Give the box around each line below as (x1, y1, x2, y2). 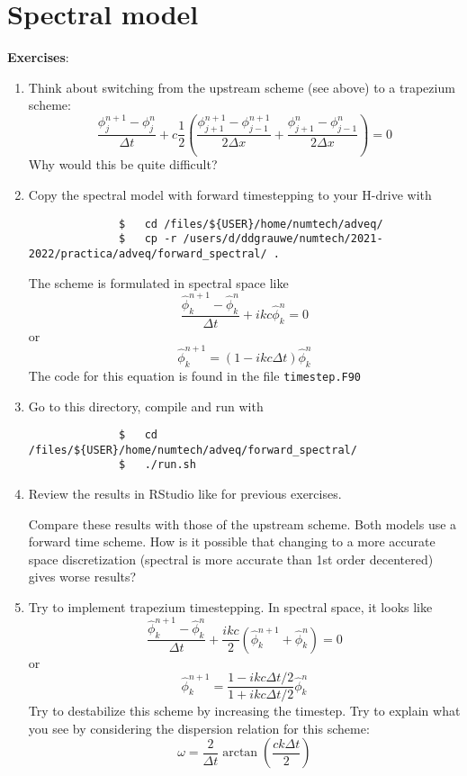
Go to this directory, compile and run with (28, 396, 264, 415)
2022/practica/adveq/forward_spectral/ (28, 247, 267, 260)
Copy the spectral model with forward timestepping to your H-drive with (28, 185, 432, 204)
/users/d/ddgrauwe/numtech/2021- (183, 232, 383, 246)
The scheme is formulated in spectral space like (28, 273, 289, 292)
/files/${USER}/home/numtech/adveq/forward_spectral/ (28, 443, 357, 456)
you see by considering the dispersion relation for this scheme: (28, 718, 370, 737)
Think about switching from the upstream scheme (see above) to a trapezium (28, 77, 455, 96)
